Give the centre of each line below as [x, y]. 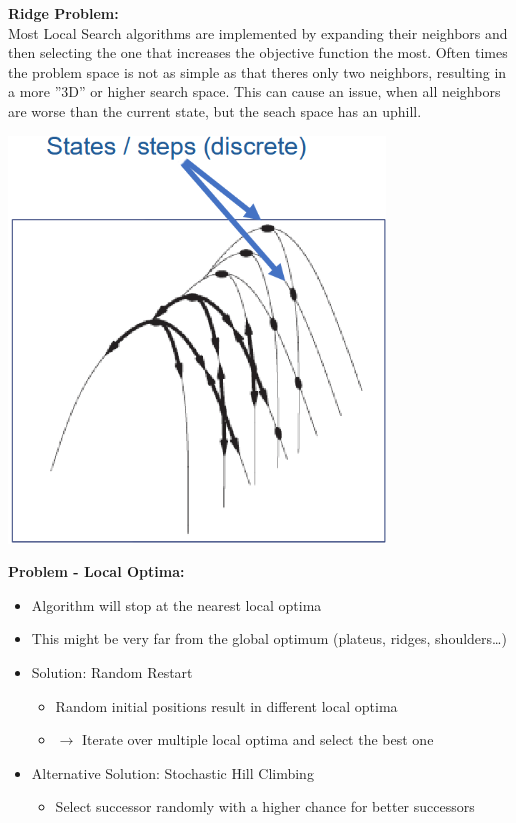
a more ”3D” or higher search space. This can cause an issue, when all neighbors [254, 91]
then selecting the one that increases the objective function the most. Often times [258, 52]
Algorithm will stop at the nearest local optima [176, 604]
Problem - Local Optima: [96, 571]
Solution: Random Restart [112, 671]
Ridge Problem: [63, 13]
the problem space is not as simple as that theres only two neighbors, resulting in [257, 71]
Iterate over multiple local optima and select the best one [257, 739]
